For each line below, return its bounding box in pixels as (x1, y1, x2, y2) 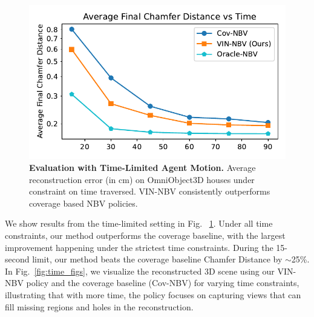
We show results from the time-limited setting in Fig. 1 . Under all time (5, 217, 273, 230)
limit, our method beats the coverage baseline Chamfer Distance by (32, 253, 283, 265)
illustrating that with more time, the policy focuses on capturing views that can (5, 288, 301, 301)
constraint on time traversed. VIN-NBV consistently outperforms (29, 185, 270, 198)
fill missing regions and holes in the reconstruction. (5, 300, 194, 313)
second (5, 253, 30, 265)
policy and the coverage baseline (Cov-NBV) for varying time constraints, (26, 276, 299, 289)
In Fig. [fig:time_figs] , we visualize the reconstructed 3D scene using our (5, 264, 275, 277)
